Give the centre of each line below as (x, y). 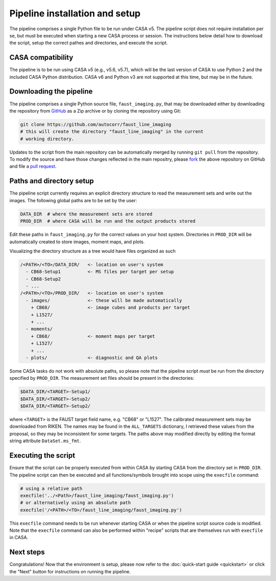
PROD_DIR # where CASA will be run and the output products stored (108, 221)
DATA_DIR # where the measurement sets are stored (86, 214)
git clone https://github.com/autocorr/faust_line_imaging (96, 124)
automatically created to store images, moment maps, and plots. (77, 242)
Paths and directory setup (52, 181)
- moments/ (39, 329)
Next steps (27, 552)
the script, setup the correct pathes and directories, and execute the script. (89, 43)
